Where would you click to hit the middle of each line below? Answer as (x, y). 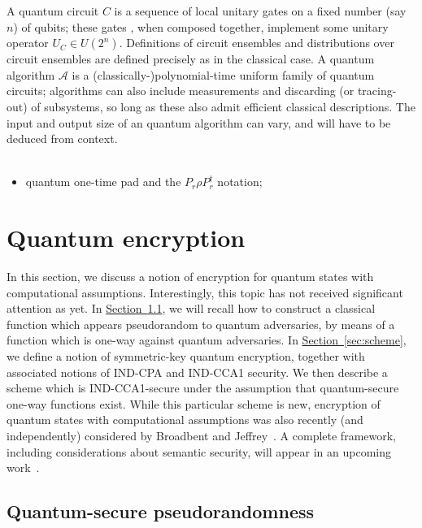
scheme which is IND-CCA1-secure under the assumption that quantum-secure (203, 388)
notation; (240, 182)
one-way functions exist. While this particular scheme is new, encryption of (194, 403)
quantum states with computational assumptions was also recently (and (185, 420)
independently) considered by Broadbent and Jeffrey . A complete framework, (202, 435)
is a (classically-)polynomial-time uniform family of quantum (223, 74)
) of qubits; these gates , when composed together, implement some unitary (201, 26)
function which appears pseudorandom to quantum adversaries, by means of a (201, 324)
